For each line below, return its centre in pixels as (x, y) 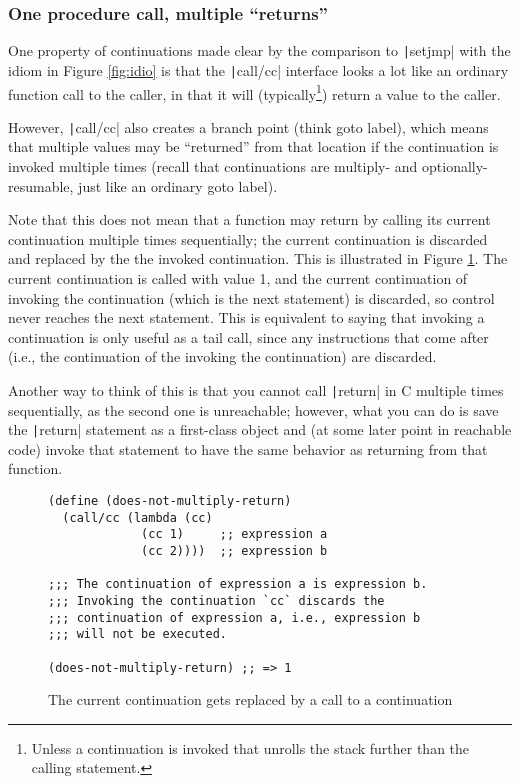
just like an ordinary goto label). (178, 185)
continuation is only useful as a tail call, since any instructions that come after (248, 336)
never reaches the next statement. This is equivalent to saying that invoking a (246, 317)
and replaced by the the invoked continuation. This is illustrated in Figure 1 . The (258, 258)
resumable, (41, 185)
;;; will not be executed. (137, 634)
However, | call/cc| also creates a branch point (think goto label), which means (248, 126)
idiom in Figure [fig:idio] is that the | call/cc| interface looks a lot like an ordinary (258, 69)
